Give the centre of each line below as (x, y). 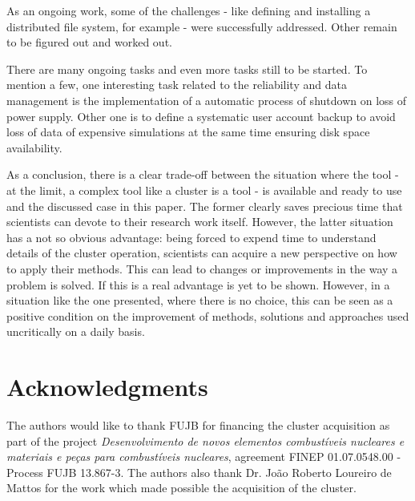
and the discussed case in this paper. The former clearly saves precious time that (205, 206)
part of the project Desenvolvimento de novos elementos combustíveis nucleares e (205, 440)
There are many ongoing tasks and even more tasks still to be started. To (187, 69)
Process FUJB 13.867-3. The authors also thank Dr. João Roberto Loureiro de (199, 472)
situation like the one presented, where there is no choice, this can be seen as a (200, 300)
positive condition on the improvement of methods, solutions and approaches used (208, 315)
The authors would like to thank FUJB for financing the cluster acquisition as (198, 425)
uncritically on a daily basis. (76, 331)
